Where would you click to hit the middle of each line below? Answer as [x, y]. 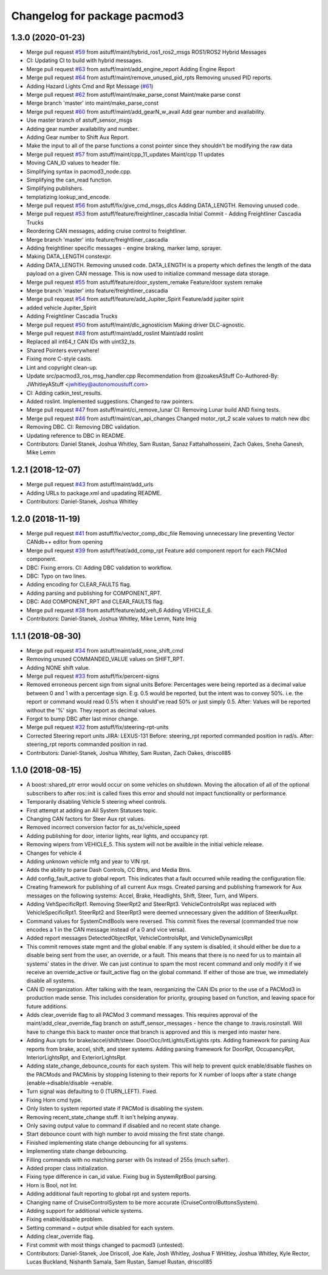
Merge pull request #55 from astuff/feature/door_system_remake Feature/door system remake [145, 282]
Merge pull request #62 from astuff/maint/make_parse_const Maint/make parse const [134, 95]
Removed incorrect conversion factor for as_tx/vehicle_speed [103, 827]
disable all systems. [51, 981]
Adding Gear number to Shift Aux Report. [78, 137]
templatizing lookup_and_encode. [68, 197]
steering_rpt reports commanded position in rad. [87, 744]
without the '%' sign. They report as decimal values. [92, 710]
